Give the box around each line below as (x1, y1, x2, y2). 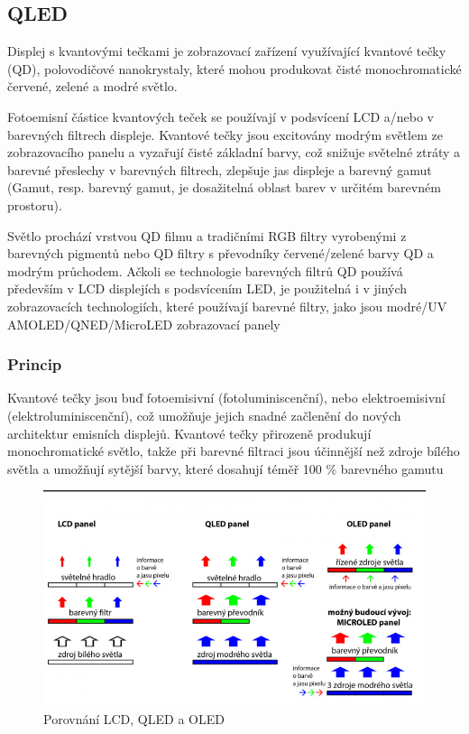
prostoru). (7, 195, 62, 214)
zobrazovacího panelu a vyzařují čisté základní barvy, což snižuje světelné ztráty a (7, 143, 461, 162)
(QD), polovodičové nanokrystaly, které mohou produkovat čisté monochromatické (7, 59, 462, 78)
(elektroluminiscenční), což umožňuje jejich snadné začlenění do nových (7, 405, 401, 424)
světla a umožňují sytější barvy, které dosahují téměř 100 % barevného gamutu (7, 459, 444, 478)
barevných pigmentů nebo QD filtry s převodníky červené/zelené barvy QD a (7, 244, 434, 263)
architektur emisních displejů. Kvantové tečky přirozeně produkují (7, 423, 372, 442)
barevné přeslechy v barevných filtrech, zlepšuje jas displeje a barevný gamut (7, 160, 432, 179)
